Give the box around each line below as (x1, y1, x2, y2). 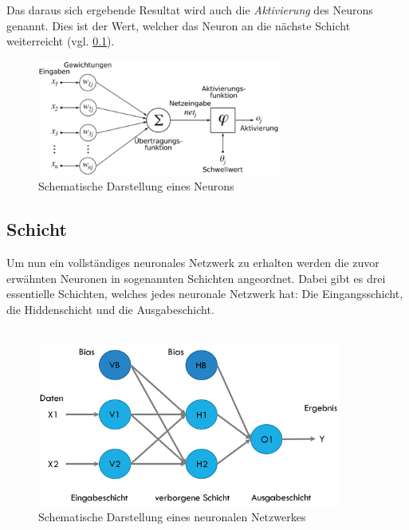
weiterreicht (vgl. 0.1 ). (6, 33, 115, 49)
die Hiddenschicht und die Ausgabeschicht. (6, 300, 214, 317)
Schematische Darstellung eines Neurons (38, 178, 234, 194)
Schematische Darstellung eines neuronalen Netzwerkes (38, 508, 306, 525)
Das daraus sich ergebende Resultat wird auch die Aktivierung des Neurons (6, 2, 373, 18)
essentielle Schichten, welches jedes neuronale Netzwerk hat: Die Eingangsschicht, (6, 285, 403, 302)
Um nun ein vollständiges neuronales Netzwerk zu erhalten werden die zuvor (6, 254, 380, 271)
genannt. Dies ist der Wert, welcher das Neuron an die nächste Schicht (6, 17, 351, 33)
